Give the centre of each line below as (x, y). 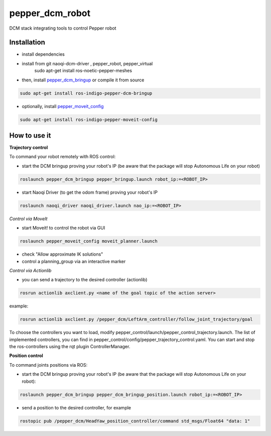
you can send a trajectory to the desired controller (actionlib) (85, 280)
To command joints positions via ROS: (48, 365)
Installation (27, 42)
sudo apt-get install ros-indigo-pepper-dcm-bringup (86, 93)
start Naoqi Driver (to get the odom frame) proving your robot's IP (90, 192)
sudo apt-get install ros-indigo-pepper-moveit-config (89, 120)
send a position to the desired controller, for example (77, 407)
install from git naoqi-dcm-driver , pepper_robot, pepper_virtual (87, 63)
